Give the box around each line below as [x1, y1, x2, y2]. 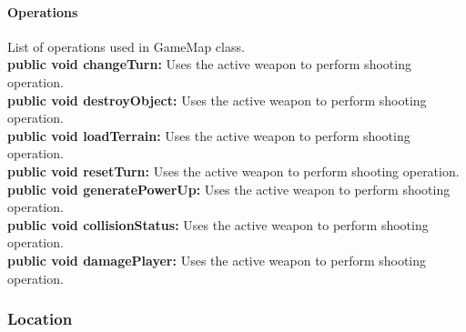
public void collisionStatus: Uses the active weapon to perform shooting [7, 215, 429, 234]
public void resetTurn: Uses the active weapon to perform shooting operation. [7, 161, 460, 180]
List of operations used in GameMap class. [7, 36, 245, 55]
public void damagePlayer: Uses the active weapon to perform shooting [7, 250, 427, 269]
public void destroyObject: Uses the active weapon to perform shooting [7, 90, 427, 109]
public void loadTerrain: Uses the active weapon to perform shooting [7, 126, 410, 145]
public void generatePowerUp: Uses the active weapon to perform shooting [7, 179, 451, 198]
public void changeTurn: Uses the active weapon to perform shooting [7, 55, 411, 74]
